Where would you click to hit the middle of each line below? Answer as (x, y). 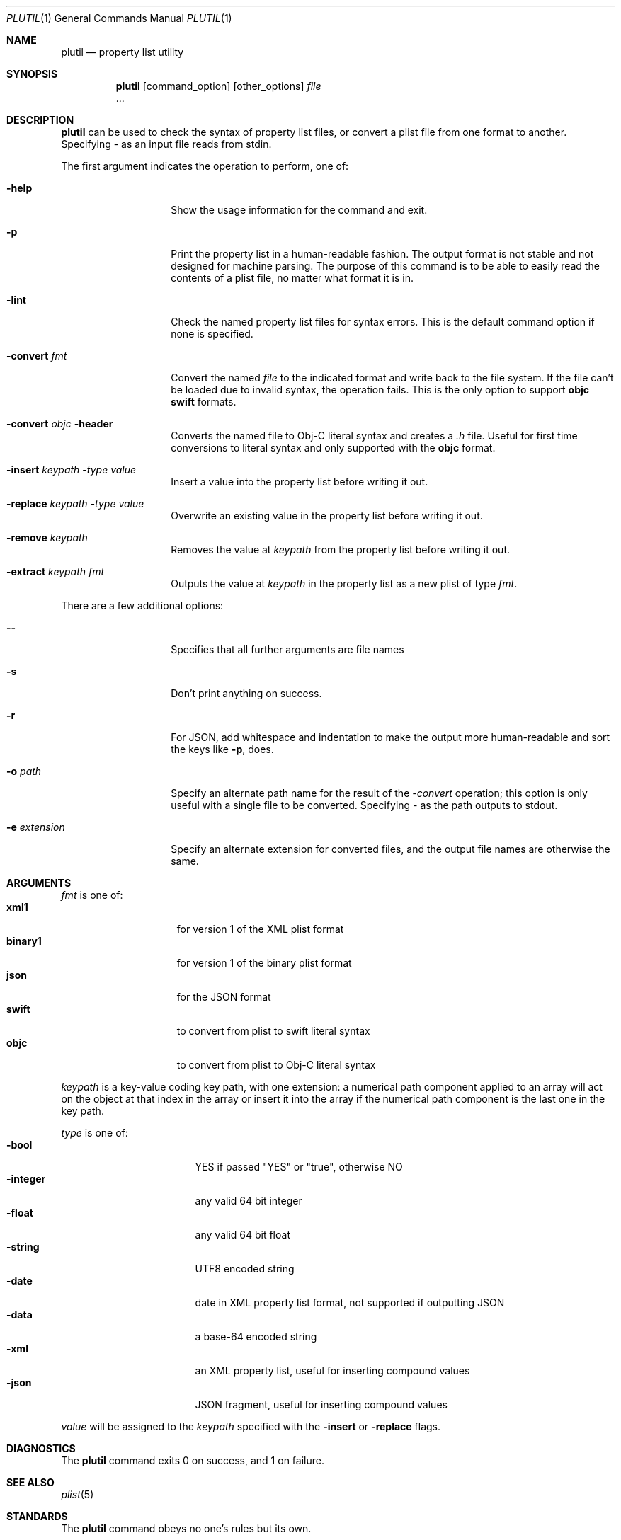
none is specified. (212, 334)
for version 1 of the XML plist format (260, 929)
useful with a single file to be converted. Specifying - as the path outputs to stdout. (364, 805)
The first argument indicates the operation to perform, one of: (205, 166)
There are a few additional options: (142, 605)
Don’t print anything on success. (246, 693)
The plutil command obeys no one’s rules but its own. (186, 1528)
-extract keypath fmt (56, 571)
